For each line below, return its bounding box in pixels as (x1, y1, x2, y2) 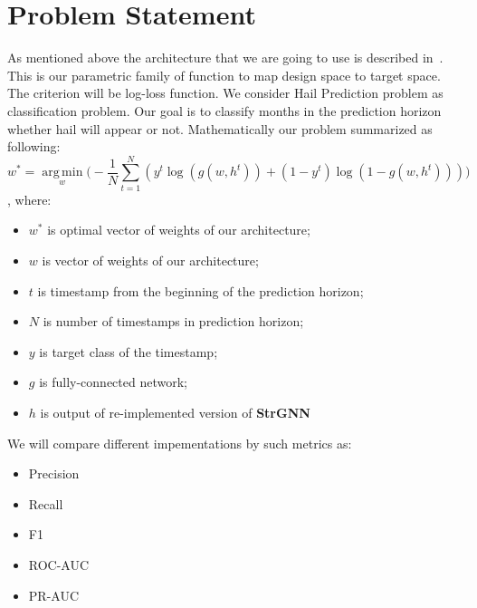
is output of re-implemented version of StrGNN (40, 402, 310, 421)
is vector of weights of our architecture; (42, 251, 259, 269)
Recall (28, 494, 63, 513)
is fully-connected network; (39, 372, 187, 391)
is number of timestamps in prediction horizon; (43, 312, 304, 331)
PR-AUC (28, 585, 80, 604)
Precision (28, 464, 80, 483)
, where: (7, 189, 52, 208)
